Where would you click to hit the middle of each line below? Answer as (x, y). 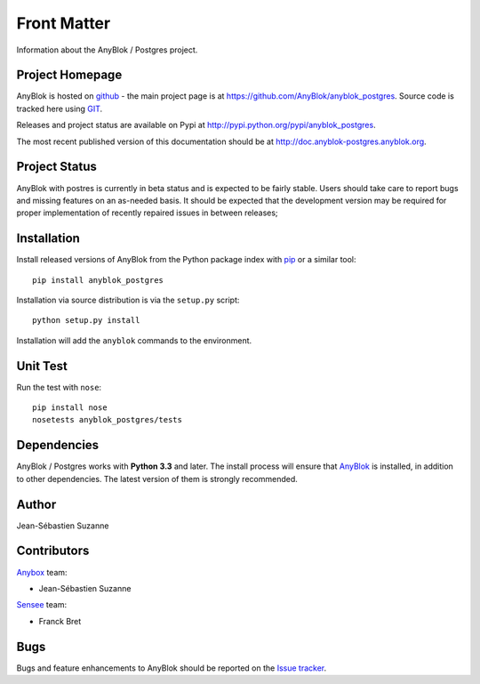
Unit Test (42, 366)
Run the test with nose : (59, 387)
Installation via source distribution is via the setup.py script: (128, 300)
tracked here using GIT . (60, 109)
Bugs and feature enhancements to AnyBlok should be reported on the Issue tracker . (172, 668)
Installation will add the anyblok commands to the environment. (134, 340)
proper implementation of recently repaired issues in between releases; (148, 213)
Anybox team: (42, 572)
